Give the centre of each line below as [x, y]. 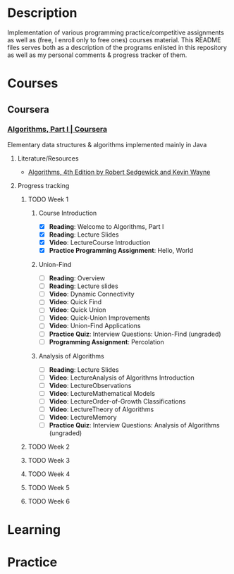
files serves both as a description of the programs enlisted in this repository [117, 47]
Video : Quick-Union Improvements [99, 318]
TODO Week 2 [49, 447]
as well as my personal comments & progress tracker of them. [97, 55]
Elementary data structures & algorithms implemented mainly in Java [107, 144]
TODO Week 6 [49, 501]
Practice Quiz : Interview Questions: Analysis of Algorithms [134, 425]
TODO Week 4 [49, 474]
